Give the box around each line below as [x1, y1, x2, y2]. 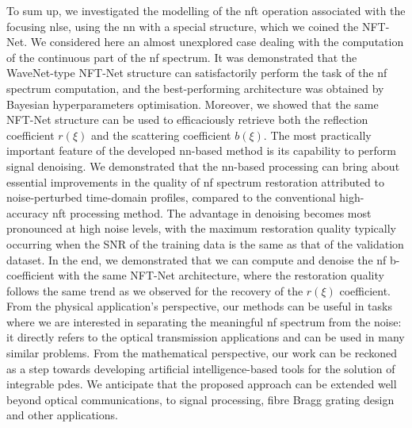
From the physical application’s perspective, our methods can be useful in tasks [6, 298, 392, 314]
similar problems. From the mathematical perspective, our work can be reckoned [6, 345, 398, 361]
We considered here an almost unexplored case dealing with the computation [30, 33, 404, 50]
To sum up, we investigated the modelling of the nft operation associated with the [6, 2, 406, 18]
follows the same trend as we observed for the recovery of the [6, 282, 303, 299]
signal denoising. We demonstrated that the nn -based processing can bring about [6, 157, 400, 174]
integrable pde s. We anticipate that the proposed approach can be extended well [6, 376, 397, 392]
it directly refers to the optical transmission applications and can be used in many [6, 329, 405, 345]
